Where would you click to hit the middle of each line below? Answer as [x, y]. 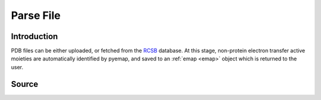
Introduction [34, 36]
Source [25, 84]
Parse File [36, 15]
